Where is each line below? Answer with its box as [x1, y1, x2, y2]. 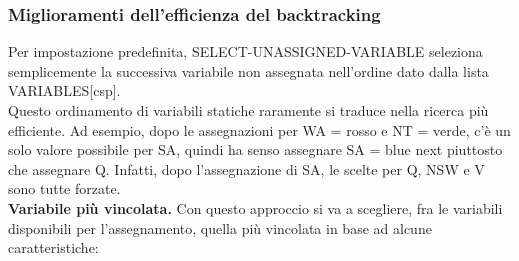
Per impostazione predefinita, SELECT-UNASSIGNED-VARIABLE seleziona [8, 41, 483, 62]
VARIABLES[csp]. [8, 80, 121, 101]
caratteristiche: [8, 237, 99, 258]
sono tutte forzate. [8, 178, 121, 199]
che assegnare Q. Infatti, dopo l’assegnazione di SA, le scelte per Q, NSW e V [8, 158, 485, 179]
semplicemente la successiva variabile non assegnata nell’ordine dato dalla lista [8, 60, 489, 81]
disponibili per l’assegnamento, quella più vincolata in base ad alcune [8, 217, 432, 238]
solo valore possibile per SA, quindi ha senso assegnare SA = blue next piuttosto [8, 139, 503, 160]
